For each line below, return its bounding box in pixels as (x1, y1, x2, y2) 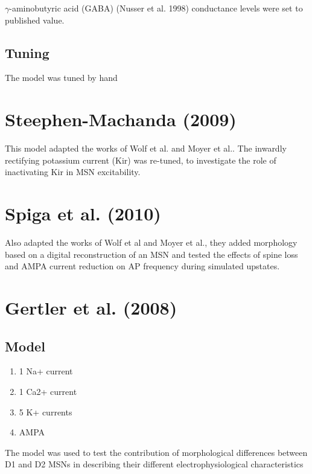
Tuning (5, 43, 49, 62)
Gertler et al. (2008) (5, 295, 177, 319)
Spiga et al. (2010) (5, 201, 161, 226)
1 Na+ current (19, 365, 73, 377)
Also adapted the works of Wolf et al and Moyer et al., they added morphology (5, 236, 298, 249)
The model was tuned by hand (5, 71, 118, 84)
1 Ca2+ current (19, 385, 77, 397)
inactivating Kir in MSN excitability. (5, 165, 141, 178)
